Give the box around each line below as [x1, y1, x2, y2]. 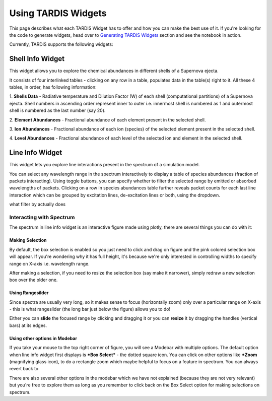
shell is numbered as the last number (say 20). [9, 107, 106, 113]
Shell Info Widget [9, 54, 65, 63]
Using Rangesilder [9, 290, 49, 296]
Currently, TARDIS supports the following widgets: [9, 41, 113, 47]
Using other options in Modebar [9, 335, 78, 341]
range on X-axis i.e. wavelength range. [9, 260, 90, 266]
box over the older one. [9, 277, 58, 283]
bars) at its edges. [9, 322, 47, 328]
